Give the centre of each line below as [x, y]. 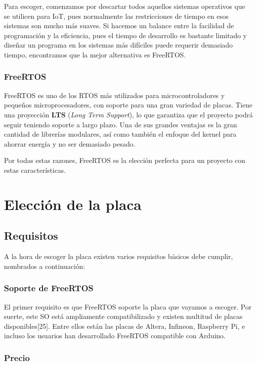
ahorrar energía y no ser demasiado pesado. [70, 143]
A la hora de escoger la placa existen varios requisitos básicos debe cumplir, [119, 256]
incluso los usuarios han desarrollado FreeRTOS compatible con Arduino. [115, 336]
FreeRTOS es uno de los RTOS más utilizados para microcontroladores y [114, 95]
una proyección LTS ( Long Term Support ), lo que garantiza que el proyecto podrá [128, 114]
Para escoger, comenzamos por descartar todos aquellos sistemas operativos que [125, 6]
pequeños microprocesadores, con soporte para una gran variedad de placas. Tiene [128, 105]
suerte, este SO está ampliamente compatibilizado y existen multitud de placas [123, 316]
